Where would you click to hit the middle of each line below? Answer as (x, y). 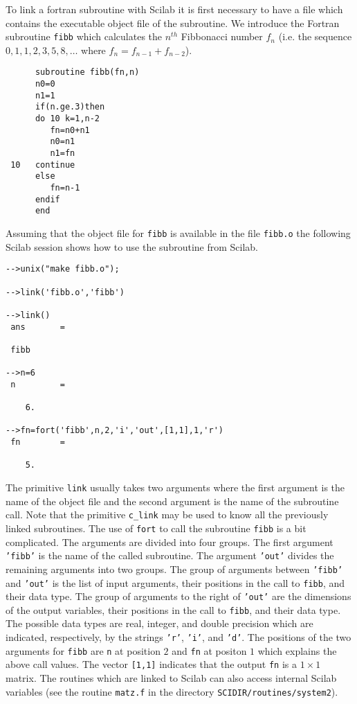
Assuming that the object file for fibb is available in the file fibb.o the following (178, 232)
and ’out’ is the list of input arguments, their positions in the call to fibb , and (175, 582)
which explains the (297, 650)
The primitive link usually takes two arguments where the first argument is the (175, 487)
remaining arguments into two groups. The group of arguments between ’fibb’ (174, 569)
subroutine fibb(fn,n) (87, 72)
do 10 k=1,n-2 (67, 119)
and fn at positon (209, 650)
